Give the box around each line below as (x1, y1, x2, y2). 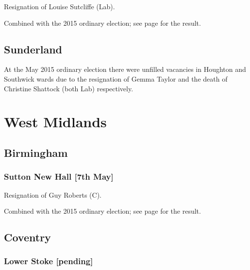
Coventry (4, 230, 51, 245)
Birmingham (4, 145, 68, 160)
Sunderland (4, 41, 62, 56)
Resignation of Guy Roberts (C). (4, 189, 101, 200)
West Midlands (4, 112, 107, 132)
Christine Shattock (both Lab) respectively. (4, 83, 133, 93)
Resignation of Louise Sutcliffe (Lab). (4, 1, 115, 11)
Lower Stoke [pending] (4, 255, 93, 267)
